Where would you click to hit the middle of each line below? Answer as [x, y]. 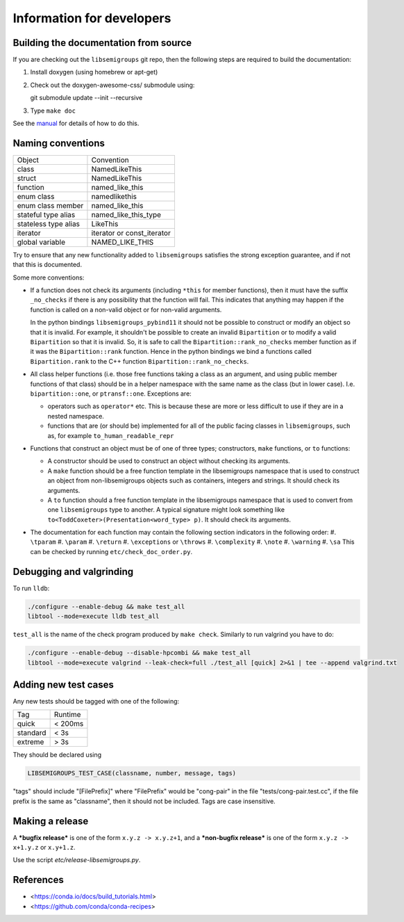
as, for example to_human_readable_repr [111, 435]
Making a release [51, 821]
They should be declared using [57, 755]
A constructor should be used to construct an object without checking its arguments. [169, 461]
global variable [41, 242]
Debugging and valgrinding [73, 571]
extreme [31, 742]
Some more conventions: [49, 277]
